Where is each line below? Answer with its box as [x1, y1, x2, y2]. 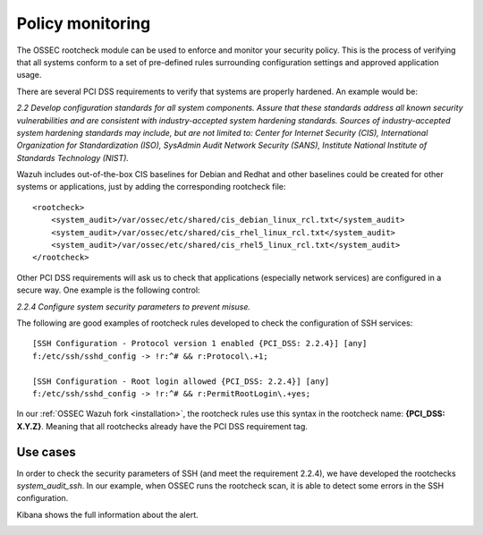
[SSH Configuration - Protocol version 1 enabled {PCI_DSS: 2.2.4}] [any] [32, 338, 368, 349]
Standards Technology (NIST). [16, 152, 130, 163]
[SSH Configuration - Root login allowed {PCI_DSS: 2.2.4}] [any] [32, 376, 330, 386]
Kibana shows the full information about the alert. [16, 509, 199, 520]
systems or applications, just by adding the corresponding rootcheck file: [16, 182, 286, 192]
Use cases [16, 444, 76, 460]
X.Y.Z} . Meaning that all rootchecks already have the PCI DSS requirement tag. [16, 420, 309, 431]
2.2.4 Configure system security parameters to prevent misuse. [16, 301, 250, 312]
